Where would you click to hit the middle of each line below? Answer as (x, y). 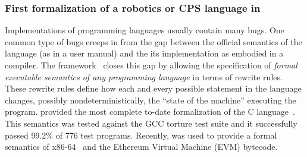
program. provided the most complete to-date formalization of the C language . (150, 112)
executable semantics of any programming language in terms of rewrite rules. (144, 76)
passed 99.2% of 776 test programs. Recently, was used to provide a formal (141, 135)
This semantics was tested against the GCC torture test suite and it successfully (151, 123)
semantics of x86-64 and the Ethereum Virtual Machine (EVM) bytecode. (141, 147)
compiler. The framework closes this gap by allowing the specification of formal (151, 65)
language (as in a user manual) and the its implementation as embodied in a (144, 53)
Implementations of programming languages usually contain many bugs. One (145, 30)
